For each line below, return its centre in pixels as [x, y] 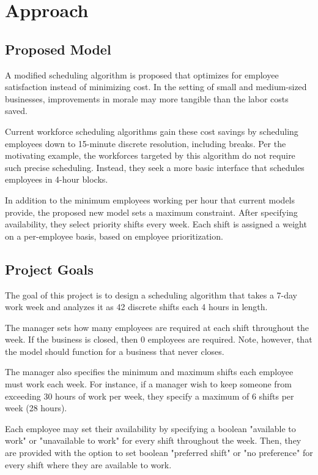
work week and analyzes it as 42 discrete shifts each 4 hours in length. [136, 307]
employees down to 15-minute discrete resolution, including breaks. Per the [146, 143]
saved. [17, 111]
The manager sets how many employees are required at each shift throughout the [157, 327]
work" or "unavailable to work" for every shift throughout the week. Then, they [153, 440]
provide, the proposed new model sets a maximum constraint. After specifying [151, 212]
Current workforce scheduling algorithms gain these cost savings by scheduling [152, 131]
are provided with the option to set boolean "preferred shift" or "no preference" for [159, 453]
